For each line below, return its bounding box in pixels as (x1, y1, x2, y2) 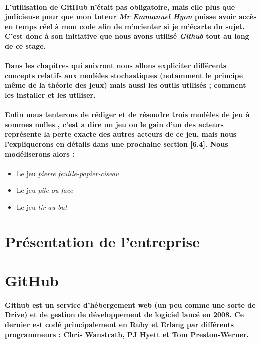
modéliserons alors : (5, 148, 75, 159)
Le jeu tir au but (16, 201, 67, 212)
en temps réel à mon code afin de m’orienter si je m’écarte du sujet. (5, 21, 245, 31)
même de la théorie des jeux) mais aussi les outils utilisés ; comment (5, 80, 246, 90)
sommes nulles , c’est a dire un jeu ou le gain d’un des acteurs (5, 119, 224, 129)
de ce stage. (5, 40, 46, 51)
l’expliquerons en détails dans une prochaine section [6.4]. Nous (5, 138, 228, 149)
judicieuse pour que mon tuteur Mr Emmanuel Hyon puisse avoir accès (5, 11, 257, 22)
